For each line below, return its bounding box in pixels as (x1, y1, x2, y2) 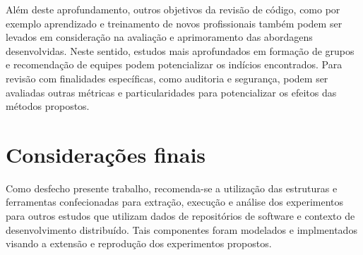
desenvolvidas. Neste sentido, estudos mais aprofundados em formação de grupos (6, 43, 355, 58)
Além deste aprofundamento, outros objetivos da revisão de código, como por (6, 2, 340, 16)
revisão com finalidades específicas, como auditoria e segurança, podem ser (6, 70, 328, 85)
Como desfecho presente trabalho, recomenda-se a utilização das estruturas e (6, 180, 338, 195)
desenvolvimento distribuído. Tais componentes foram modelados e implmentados (6, 222, 357, 237)
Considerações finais (6, 139, 206, 168)
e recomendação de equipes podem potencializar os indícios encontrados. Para (6, 57, 343, 72)
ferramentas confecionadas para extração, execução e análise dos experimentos (6, 194, 344, 209)
